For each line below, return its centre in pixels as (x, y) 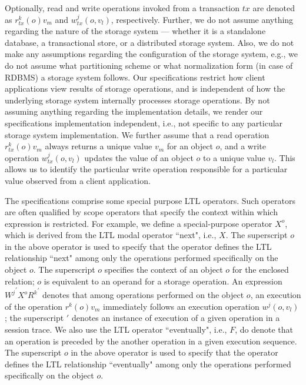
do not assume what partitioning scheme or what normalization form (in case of (149, 65)
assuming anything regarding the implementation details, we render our (134, 111)
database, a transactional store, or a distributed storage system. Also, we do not (149, 42)
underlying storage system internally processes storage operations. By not (137, 100)
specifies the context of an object (164, 269)
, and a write (243, 146)
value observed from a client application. (78, 180)
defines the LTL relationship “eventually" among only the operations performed (148, 364)
